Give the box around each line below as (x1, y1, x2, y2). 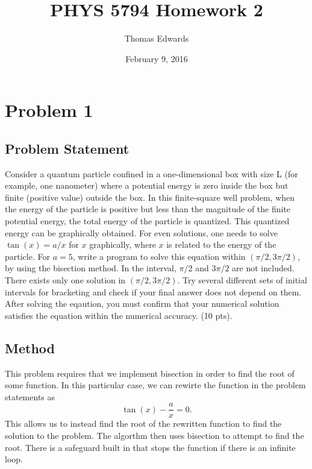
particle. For (5, 250, 50, 262)
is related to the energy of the (166, 238, 276, 251)
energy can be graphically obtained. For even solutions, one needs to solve (5, 226, 278, 239)
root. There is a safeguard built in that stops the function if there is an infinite (5, 441, 296, 453)
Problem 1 (5, 98, 93, 122)
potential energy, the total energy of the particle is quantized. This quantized (5, 215, 290, 227)
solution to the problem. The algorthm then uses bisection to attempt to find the (5, 429, 304, 442)
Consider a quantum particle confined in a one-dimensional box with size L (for (5, 167, 298, 180)
